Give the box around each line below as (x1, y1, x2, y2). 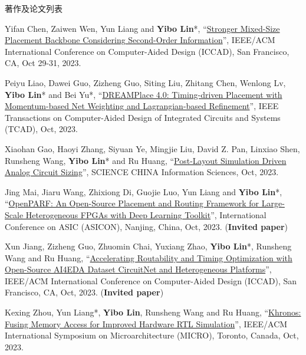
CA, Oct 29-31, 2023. (5, 57, 81, 69)
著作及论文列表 (5, 2, 62, 14)
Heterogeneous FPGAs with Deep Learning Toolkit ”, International (25, 208, 266, 221)
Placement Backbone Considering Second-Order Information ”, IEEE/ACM (5, 34, 275, 46)
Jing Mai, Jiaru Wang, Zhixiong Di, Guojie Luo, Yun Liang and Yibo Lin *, (5, 185, 282, 198)
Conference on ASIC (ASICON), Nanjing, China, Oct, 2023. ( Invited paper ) (5, 220, 288, 232)
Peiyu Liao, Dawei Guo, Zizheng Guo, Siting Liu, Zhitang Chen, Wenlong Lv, (5, 76, 286, 88)
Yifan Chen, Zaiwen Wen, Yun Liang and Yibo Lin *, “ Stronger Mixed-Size (5, 22, 280, 34)
